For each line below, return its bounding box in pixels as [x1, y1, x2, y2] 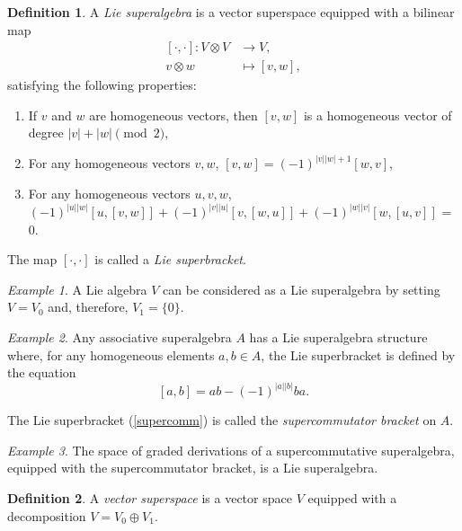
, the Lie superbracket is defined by [261, 345, 456, 364]
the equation [7, 363, 76, 382]
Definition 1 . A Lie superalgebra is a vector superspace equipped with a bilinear [7, 3, 455, 21]
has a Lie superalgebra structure [249, 328, 428, 347]
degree [28, 123, 64, 142]
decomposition [7, 506, 86, 525]
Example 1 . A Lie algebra [7, 279, 147, 298]
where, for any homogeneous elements [7, 345, 215, 364]
